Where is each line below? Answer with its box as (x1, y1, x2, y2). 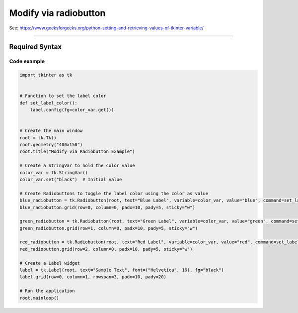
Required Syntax (9, 43, 62, 51)
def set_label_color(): (19, 100, 78, 105)
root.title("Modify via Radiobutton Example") (19, 149, 135, 154)
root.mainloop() (19, 295, 60, 301)
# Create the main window (19, 128, 83, 134)
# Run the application (19, 288, 75, 294)
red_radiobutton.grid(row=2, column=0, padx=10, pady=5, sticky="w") (19, 246, 193, 252)
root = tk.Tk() (19, 135, 57, 140)
